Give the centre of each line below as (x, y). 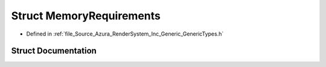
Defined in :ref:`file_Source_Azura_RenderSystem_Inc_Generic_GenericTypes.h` (125, 34)
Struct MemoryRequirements (86, 16)
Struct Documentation (54, 51)
